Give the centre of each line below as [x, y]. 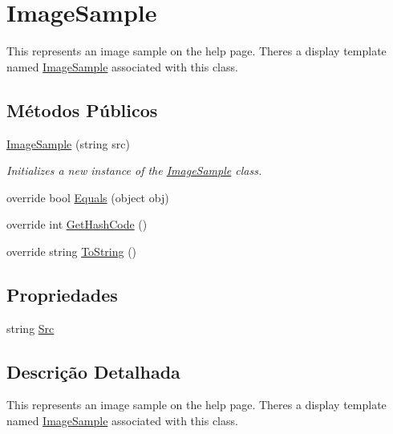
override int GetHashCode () [77, 224]
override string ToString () [72, 251]
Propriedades [62, 294]
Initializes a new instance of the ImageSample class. [134, 170]
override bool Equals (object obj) [88, 197]
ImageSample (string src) [68, 143]
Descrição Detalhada [93, 371]
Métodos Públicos [82, 110]
